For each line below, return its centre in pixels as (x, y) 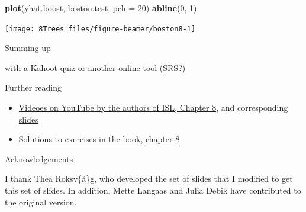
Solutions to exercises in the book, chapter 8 (99, 139)
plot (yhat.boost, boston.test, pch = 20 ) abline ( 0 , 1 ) (101, 8)
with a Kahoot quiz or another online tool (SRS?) (95, 67)
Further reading (33, 87)
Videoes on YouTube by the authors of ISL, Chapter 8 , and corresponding (153, 107)
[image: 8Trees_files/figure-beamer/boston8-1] (100, 29)
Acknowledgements (39, 158)
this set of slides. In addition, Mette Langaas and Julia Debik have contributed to (153, 190)
